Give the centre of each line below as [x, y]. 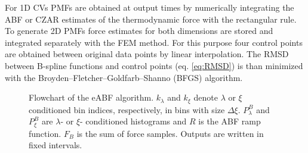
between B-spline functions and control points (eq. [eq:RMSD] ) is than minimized [154, 65]
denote [206, 97]
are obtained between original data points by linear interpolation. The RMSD [147, 54]
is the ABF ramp [230, 121]
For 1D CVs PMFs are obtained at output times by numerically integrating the [150, 7]
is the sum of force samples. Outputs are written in [170, 133]
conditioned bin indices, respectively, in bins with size [127, 109]
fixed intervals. [56, 145]
